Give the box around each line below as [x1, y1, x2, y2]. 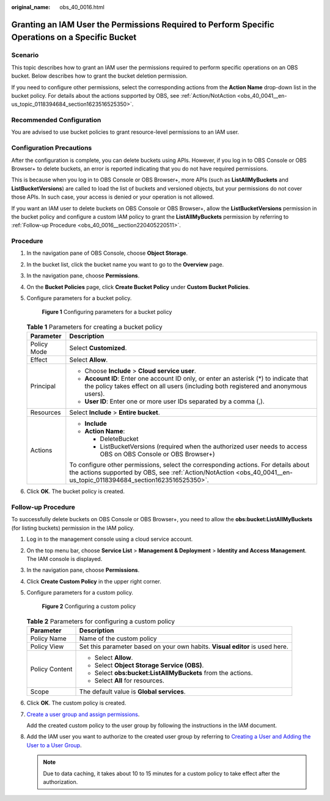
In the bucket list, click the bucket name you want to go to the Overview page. [26, 260, 224, 268]
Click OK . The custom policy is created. [26, 700, 127, 707]
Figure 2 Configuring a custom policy [42, 602, 136, 610]
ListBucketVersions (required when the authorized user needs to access [100, 442, 308, 451]
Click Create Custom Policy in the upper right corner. [26, 577, 161, 585]
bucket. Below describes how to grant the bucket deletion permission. [11, 72, 188, 79]
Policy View [30, 642, 64, 651]
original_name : [11, 4, 51, 10]
